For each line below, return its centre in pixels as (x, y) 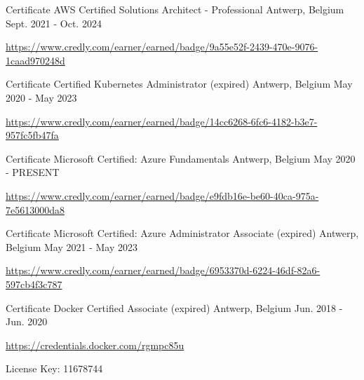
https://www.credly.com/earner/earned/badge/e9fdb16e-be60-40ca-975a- (162, 195)
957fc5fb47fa (32, 135)
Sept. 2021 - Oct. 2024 (54, 23)
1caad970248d (35, 60)
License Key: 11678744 (54, 368)
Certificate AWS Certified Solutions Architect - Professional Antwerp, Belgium (175, 9)
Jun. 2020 (27, 321)
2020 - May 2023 (41, 97)
